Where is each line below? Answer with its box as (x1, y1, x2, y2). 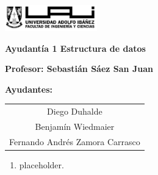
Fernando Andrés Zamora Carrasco (9, 135, 140, 148)
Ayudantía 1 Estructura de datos (5, 41, 146, 54)
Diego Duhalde (47, 105, 102, 118)
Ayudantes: (5, 82, 52, 95)
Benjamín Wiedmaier (35, 120, 115, 132)
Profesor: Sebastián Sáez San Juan (5, 62, 153, 75)
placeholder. (19, 158, 64, 171)
